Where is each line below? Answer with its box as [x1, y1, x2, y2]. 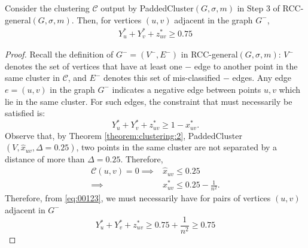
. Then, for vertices [71, 13, 142, 26]
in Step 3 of [237, 2, 280, 14]
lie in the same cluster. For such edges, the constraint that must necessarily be [5, 95, 292, 107]
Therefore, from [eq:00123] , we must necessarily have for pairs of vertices [5, 192, 271, 204]
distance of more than [5, 153, 85, 165]
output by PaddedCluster [100, 2, 194, 14]
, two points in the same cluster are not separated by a [76, 141, 277, 153]
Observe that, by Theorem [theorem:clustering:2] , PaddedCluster [5, 129, 242, 141]
